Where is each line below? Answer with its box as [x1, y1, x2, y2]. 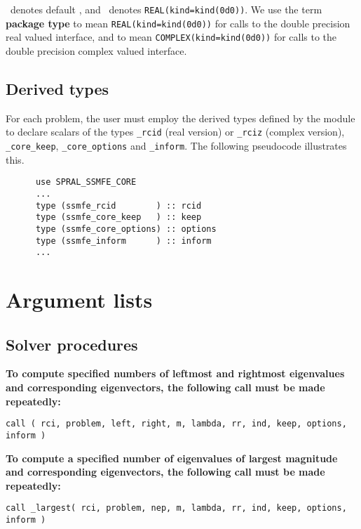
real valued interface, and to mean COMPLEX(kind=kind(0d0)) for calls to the [6, 30, 337, 44]
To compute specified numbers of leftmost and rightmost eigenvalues [6, 366, 345, 381]
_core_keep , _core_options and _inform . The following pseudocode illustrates [6, 138, 347, 153]
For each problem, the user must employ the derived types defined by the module [6, 110, 355, 125]
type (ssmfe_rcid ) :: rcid [35, 200, 202, 211]
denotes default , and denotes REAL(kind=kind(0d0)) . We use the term [10, 2, 322, 16]
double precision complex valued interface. [6, 43, 187, 58]
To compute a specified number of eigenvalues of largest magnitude [6, 450, 338, 465]
